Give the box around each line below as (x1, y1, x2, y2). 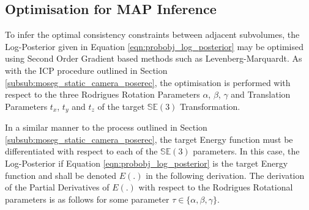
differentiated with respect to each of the (5, 145, 158, 157)
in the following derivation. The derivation (146, 168, 305, 181)
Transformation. (180, 100, 240, 112)
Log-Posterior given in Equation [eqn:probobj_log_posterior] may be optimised (5, 40, 303, 52)
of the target (97, 100, 145, 112)
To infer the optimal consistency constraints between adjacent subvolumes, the (5, 28, 300, 41)
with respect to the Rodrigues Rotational (138, 181, 293, 194)
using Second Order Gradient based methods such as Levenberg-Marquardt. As (5, 52, 302, 65)
